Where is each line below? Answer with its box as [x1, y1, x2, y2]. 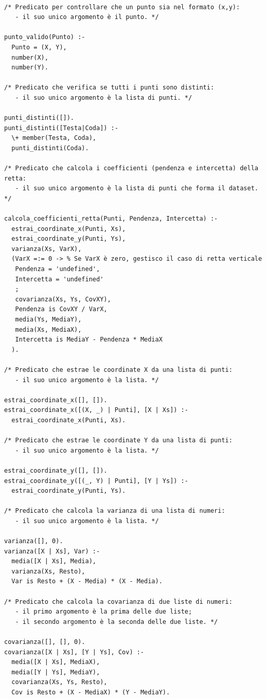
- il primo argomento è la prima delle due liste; [15, 608, 192, 616]
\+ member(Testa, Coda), [11, 134, 96, 142]
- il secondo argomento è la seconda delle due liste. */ [15, 618, 218, 625]
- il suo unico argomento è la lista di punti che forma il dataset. [15, 185, 258, 192]
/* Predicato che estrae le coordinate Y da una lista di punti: [4, 437, 233, 444]
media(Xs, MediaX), [15, 326, 82, 333]
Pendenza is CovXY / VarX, [15, 306, 108, 313]
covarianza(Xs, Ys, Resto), [11, 678, 108, 686]
